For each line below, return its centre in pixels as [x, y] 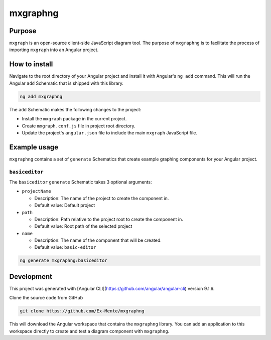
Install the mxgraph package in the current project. [74, 119]
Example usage [34, 147]
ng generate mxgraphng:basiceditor [63, 261]
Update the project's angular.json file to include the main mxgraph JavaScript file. [110, 132]
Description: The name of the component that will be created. [98, 240]
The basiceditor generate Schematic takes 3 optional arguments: [81, 182]
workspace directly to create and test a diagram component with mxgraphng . [89, 331]
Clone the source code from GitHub [46, 298]
